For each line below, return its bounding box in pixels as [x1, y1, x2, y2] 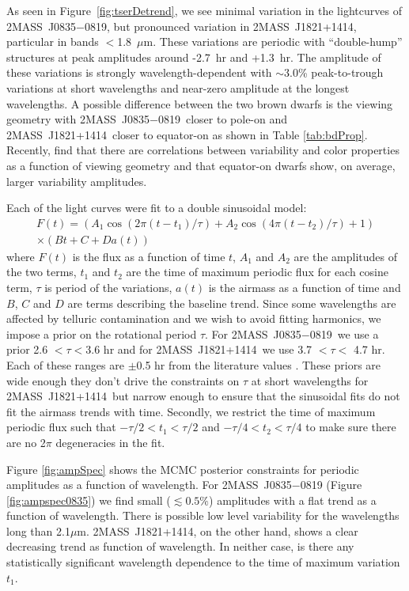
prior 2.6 [6, 341, 48, 358]
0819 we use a [309, 325, 379, 342]
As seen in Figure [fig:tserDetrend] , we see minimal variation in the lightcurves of [6, 2, 402, 18]
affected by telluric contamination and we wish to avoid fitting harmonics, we [6, 310, 381, 327]
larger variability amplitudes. [6, 172, 147, 189]
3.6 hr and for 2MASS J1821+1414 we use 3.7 [85, 341, 312, 358]
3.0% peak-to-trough [284, 64, 384, 81]
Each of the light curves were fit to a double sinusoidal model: [6, 199, 307, 216]
